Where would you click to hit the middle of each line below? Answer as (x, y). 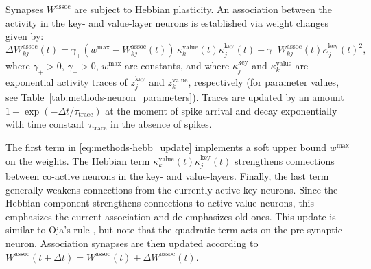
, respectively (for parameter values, (264, 81)
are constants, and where (177, 66)
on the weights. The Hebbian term (78, 160)
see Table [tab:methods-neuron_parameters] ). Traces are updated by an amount (175, 97)
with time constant (45, 124)
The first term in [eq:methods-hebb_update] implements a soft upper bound (166, 147)
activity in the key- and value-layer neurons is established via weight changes (167, 22)
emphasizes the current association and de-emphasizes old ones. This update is (171, 216)
